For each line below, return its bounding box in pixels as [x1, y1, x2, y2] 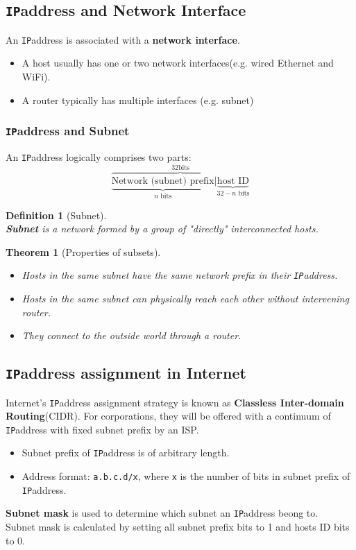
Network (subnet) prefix [111, 176, 214, 187]
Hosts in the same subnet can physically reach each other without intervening [22, 291, 349, 305]
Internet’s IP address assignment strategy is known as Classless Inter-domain [6, 395, 344, 409]
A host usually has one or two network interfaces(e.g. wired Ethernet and [22, 55, 334, 70]
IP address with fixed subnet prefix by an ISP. [6, 422, 199, 436]
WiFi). [22, 69, 51, 84]
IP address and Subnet [6, 122, 130, 139]
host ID [217, 176, 249, 187]
